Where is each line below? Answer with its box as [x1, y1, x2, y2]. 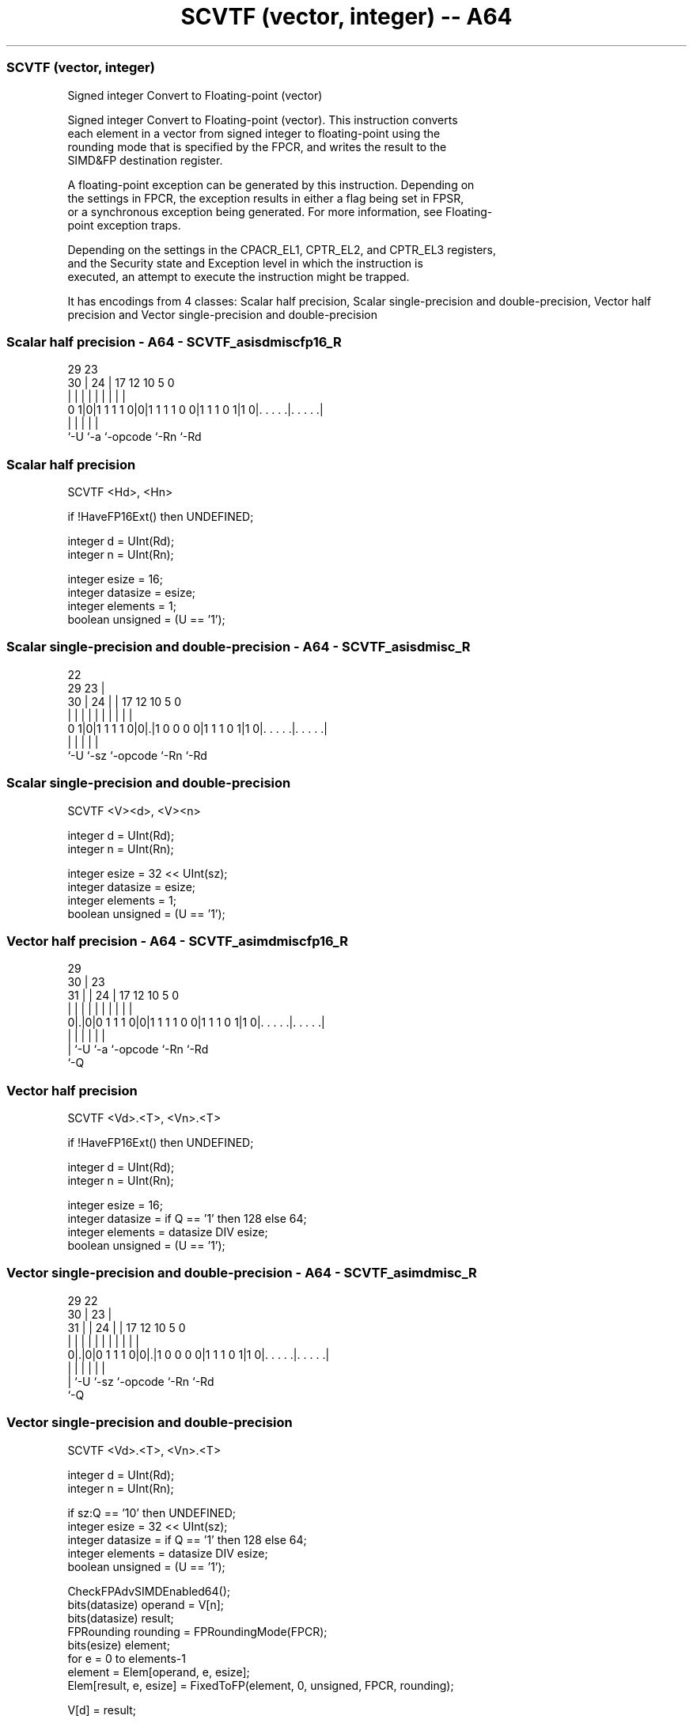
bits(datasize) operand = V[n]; [67, 1597, 225, 1611]
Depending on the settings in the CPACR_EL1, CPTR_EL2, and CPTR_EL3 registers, [67, 242, 497, 256]
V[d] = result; [67, 1702, 137, 1717]
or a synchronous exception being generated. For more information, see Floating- [67, 204, 493, 218]
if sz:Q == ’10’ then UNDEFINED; [67, 1505, 236, 1520]
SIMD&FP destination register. [67, 153, 223, 167]
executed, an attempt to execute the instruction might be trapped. [67, 269, 410, 283]
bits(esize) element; [67, 1638, 170, 1652]
